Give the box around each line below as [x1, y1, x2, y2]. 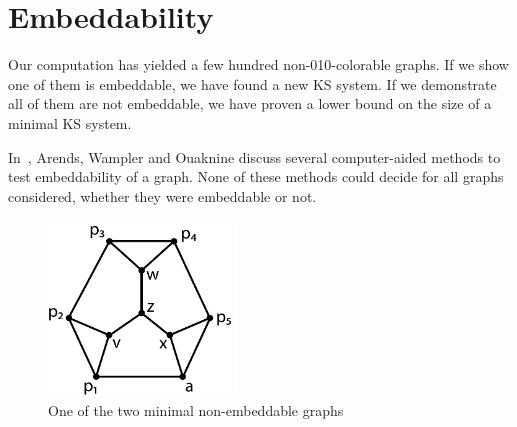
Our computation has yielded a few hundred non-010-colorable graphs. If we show [8, 54, 509, 75]
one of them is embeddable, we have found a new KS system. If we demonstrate [8, 73, 497, 94]
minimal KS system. [8, 112, 132, 133]
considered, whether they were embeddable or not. [8, 185, 317, 206]
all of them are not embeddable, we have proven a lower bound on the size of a [8, 93, 492, 114]
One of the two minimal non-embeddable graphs [48, 399, 344, 420]
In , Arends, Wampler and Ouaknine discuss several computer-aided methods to [8, 146, 501, 167]
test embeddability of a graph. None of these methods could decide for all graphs [8, 166, 504, 187]
